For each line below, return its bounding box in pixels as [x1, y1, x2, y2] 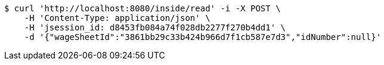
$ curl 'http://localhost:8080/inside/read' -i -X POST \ [4, 4, 281, 13]
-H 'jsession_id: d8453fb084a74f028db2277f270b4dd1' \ [24, 23, 286, 32]
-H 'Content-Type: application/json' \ [24, 13, 210, 23]
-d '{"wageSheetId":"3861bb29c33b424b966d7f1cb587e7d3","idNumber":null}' [24, 32, 382, 42]
